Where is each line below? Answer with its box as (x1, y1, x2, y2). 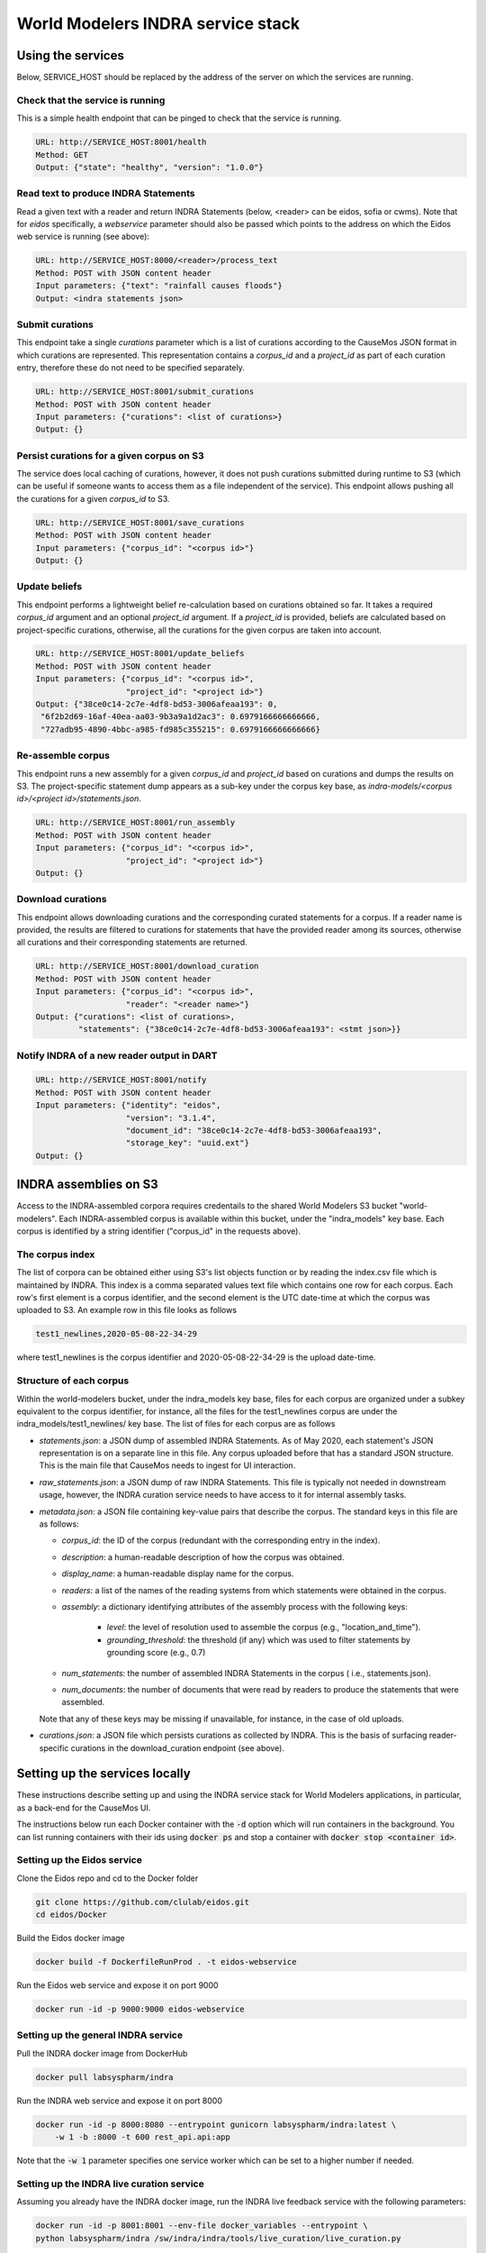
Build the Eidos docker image (16, 1933, 125, 1944)
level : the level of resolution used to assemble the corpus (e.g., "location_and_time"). (106, 1622, 421, 1633)
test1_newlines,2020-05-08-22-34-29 (35, 1329, 198, 1339)
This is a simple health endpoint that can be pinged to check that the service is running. (16, 113, 342, 123)
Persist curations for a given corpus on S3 (16, 449, 204, 461)
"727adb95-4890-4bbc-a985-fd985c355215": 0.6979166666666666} (40, 724, 321, 734)
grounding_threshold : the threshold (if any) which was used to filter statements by (106, 1634, 411, 1645)
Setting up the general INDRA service (16, 2029, 184, 2041)
